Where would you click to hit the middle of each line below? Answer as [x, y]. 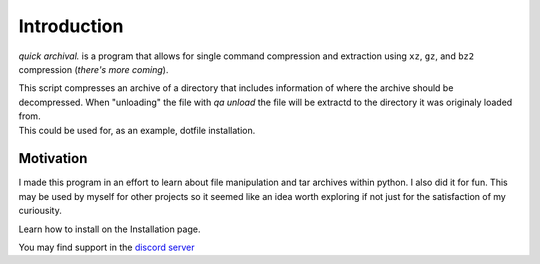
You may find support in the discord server [106, 247]
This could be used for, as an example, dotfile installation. [137, 130]
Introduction [71, 26]
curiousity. [40, 211]
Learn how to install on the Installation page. [109, 229]
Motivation [53, 158]
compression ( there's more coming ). [93, 69]
